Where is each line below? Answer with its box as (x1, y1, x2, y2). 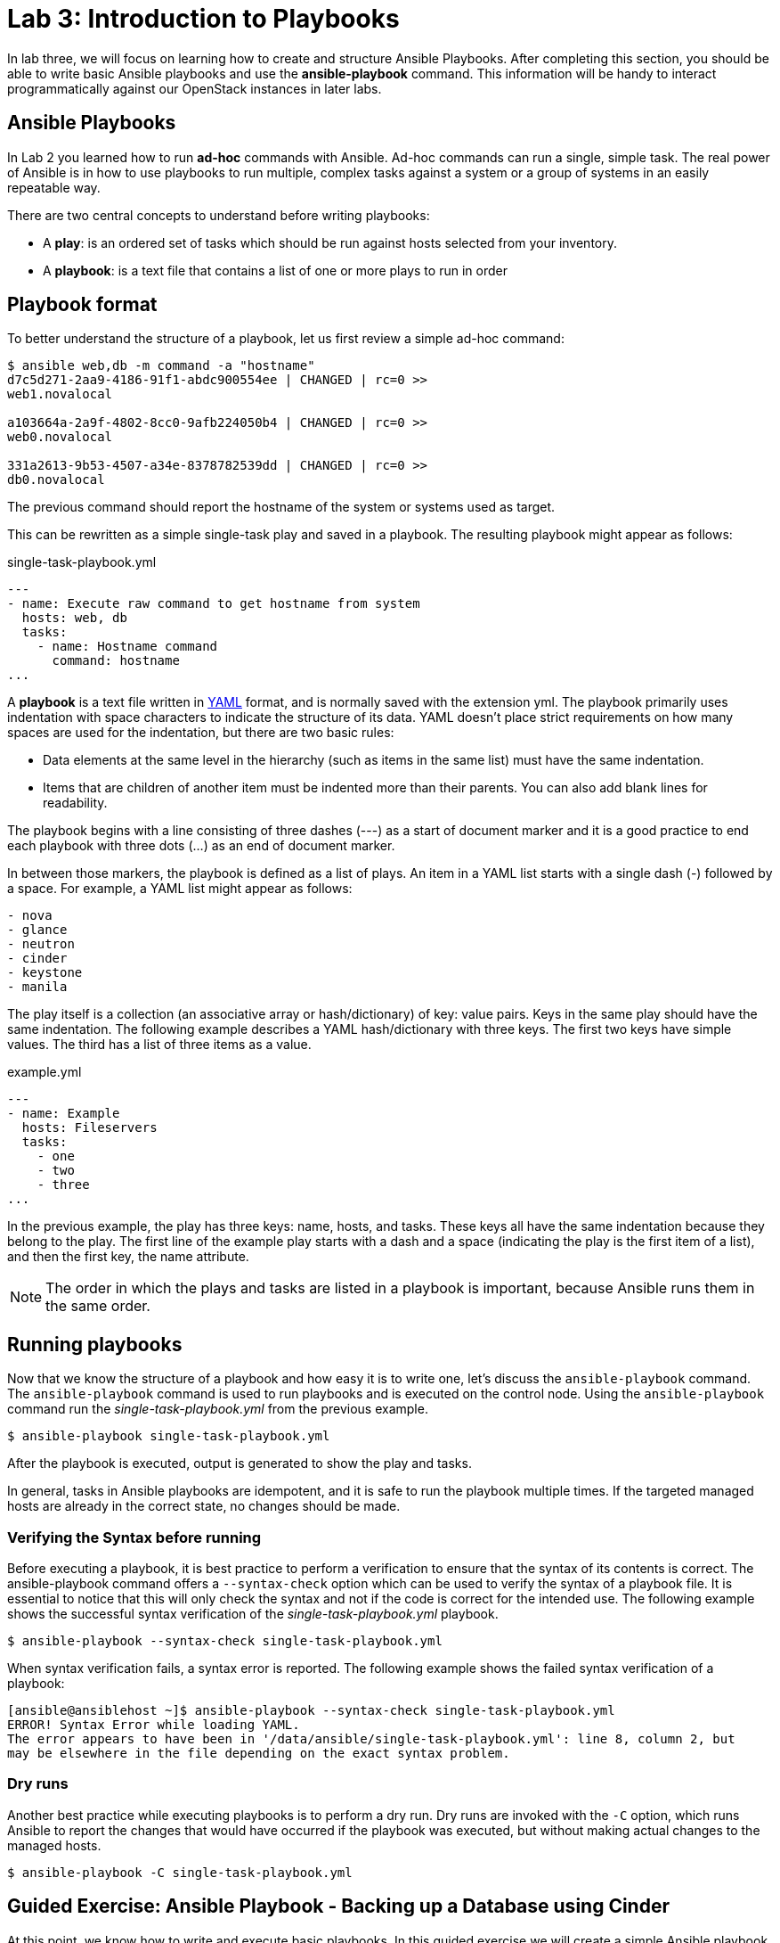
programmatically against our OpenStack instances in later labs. (7, 80, 382, 96)
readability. (43, 795, 108, 811)
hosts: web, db (21, 611, 127, 626)
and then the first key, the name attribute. (7, 1249, 249, 1265)
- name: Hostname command (37, 639, 218, 654)
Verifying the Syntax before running (7, 1528, 262, 1546)
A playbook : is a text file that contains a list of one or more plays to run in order (43, 262, 508, 278)
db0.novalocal (7, 472, 105, 488)
